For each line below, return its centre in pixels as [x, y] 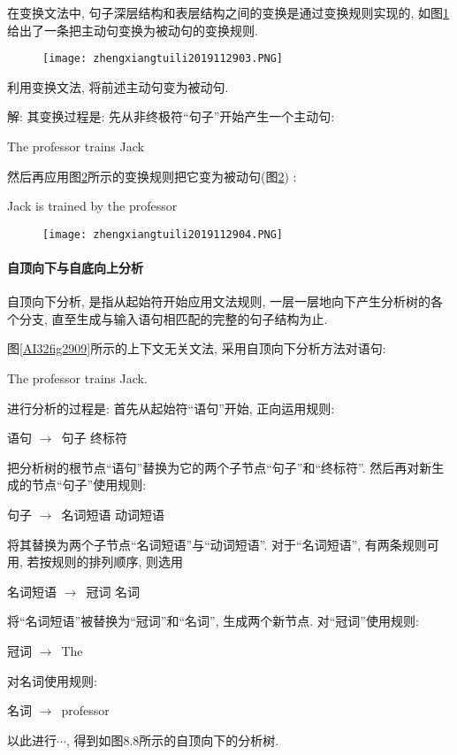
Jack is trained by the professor [92, 206]
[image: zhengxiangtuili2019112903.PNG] [163, 59]
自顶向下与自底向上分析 [75, 268]
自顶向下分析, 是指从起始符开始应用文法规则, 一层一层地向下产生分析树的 [219, 301]
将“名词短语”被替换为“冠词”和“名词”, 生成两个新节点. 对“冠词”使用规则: [213, 621]
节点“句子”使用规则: [89, 485]
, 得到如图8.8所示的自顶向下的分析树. [172, 740]
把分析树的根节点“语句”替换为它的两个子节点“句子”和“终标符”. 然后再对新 [220, 467]
